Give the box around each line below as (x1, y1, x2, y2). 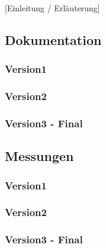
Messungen (5, 147, 74, 165)
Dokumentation (5, 30, 102, 49)
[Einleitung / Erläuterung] (5, 2, 100, 14)
